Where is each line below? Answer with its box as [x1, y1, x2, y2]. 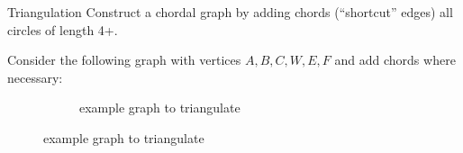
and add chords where [334, 50, 456, 69]
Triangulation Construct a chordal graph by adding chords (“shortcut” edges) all [7, 2, 453, 21]
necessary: [7, 67, 63, 86]
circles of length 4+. [7, 20, 118, 39]
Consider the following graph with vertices [7, 50, 241, 69]
